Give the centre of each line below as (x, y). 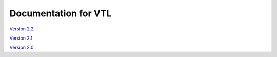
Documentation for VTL (61, 13)
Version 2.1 (21, 38)
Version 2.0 (22, 47)
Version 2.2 (22, 29)
